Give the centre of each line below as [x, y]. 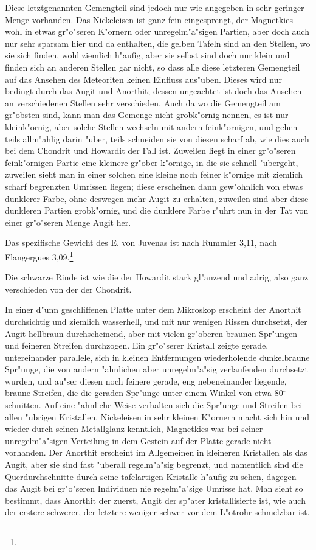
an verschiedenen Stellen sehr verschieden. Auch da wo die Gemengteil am [143, 103]
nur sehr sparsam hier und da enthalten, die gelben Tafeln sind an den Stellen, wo [158, 43]
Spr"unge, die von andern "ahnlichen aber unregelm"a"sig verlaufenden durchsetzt [156, 369]
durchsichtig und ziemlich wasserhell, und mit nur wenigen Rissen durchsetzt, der [156, 321]
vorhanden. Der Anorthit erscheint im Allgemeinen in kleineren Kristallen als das [156, 452]
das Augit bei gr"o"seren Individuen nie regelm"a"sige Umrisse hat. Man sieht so [154, 488]
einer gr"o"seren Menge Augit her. [68, 222]
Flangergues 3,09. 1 [39, 256]
